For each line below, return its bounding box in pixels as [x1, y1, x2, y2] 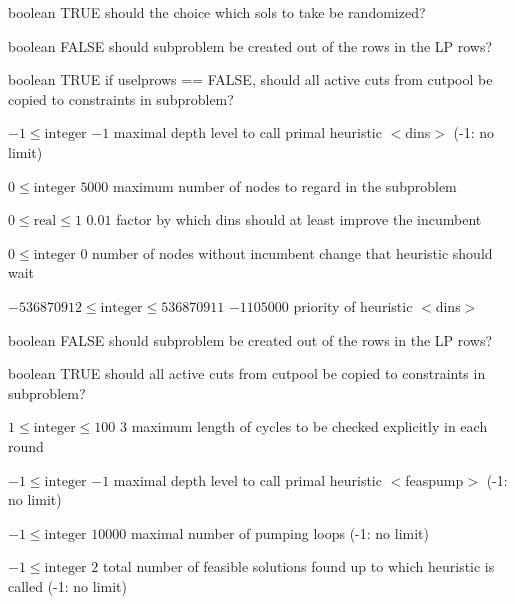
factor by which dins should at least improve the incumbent [116, 209, 482, 230]
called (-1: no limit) [8, 575, 127, 596]
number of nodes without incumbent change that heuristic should [92, 242, 493, 263]
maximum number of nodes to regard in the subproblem [113, 175, 457, 196]
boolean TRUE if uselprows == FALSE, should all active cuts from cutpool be [8, 69, 493, 90]
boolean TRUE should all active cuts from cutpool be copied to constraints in [8, 363, 486, 384]
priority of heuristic [293, 295, 413, 316]
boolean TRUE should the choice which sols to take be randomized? [8, 2, 426, 22]
